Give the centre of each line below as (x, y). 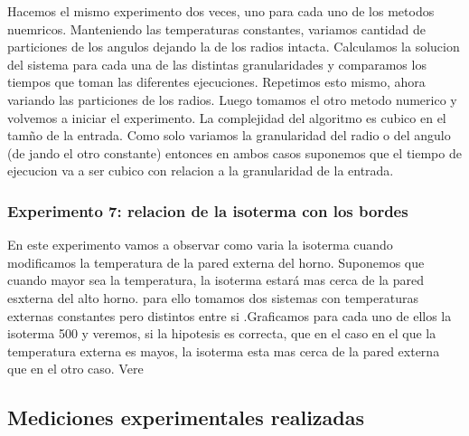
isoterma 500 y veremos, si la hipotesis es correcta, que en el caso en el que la (222, 333)
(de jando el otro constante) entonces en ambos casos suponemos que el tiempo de (234, 152)
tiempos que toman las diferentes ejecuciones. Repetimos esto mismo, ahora (216, 82)
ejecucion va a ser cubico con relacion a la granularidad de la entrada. (201, 171)
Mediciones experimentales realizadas (186, 417)
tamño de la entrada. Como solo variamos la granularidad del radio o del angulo (229, 135)
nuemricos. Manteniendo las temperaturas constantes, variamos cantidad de (216, 28)
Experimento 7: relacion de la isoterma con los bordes (208, 210)
